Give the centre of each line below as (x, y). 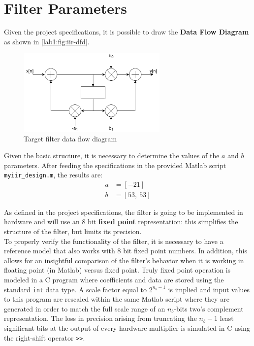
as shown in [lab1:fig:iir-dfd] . (47, 41)
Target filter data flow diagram (70, 139)
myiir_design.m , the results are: (53, 175)
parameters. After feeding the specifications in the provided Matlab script (115, 165)
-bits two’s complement (209, 308)
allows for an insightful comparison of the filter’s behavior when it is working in (124, 260)
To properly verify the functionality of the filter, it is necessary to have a (114, 241)
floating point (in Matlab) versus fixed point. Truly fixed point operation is (117, 270)
